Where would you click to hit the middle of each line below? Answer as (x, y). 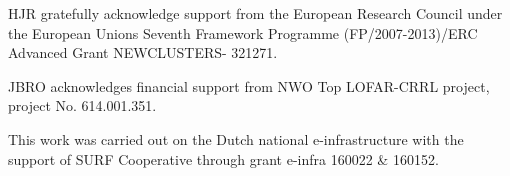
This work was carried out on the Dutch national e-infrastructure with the (236, 138)
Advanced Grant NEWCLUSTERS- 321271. (143, 52)
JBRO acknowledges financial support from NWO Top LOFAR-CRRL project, (249, 85)
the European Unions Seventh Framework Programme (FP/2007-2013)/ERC (243, 32)
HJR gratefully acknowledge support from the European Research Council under (255, 13)
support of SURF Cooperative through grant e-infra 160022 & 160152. (223, 158)
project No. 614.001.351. (82, 105)
